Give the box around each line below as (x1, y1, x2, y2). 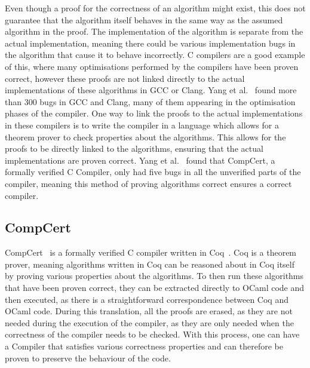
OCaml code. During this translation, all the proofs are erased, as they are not (5, 305, 293, 317)
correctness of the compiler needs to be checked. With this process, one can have (5, 328, 300, 341)
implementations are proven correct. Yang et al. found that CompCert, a (5, 154, 275, 166)
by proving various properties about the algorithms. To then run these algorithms (5, 269, 304, 282)
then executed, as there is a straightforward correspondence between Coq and (5, 293, 288, 305)
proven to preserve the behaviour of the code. (5, 351, 171, 364)
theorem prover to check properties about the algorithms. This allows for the (5, 130, 286, 143)
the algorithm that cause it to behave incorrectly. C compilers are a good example (5, 48, 305, 61)
